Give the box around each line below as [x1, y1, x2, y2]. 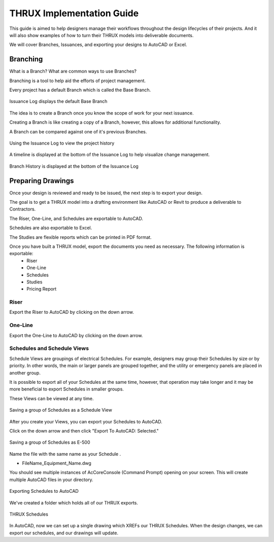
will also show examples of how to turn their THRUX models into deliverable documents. [9, 32, 194, 38]
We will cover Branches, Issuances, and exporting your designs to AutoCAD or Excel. [9, 42, 187, 48]
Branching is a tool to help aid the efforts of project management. [9, 78, 146, 84]
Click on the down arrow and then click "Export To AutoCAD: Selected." [9, 427, 159, 433]
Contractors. [9, 206, 36, 212]
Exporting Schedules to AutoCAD [9, 488, 79, 494]
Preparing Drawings [9, 176, 74, 185]
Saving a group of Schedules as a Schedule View [9, 407, 113, 413]
